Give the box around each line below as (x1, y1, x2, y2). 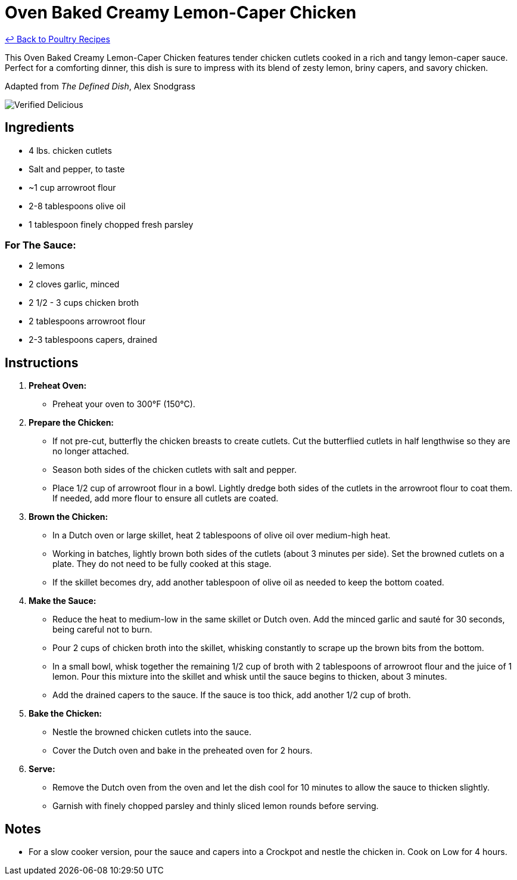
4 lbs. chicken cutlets (29, 145, 112, 156)
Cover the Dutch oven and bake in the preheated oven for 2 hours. (52, 745, 313, 756)
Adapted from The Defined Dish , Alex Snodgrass (5, 80, 195, 91)
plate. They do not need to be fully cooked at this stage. (52, 559, 272, 569)
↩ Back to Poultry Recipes (5, 33, 110, 44)
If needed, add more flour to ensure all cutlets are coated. (52, 493, 279, 504)
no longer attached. (52, 446, 129, 457)
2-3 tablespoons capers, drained (29, 334, 157, 345)
